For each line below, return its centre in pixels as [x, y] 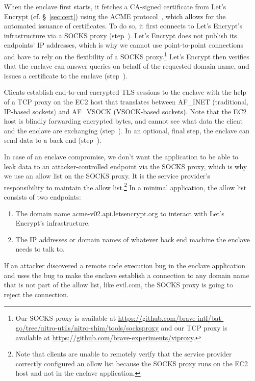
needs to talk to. [40, 249]
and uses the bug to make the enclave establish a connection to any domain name [127, 275]
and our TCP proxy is [194, 327]
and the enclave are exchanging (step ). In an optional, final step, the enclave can [127, 130]
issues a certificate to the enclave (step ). [66, 75]
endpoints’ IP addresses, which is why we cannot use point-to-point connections [124, 45]
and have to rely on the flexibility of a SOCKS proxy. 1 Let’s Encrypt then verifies [127, 55]
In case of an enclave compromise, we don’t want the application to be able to [121, 156]
